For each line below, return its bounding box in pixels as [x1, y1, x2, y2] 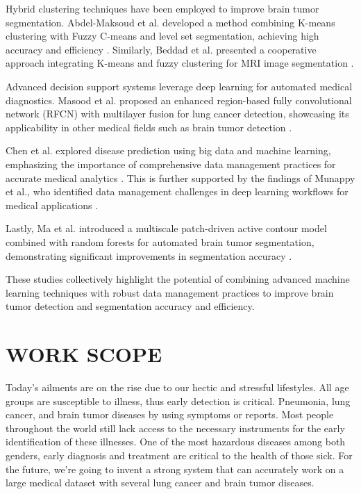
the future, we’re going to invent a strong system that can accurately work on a [6, 461, 344, 476]
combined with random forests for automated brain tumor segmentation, [6, 234, 314, 249]
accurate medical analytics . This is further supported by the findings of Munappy [6, 170, 355, 185]
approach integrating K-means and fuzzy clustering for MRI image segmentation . [6, 56, 354, 70]
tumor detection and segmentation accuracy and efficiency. [6, 299, 255, 313]
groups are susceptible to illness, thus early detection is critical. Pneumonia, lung [6, 393, 351, 408]
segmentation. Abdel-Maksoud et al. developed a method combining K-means [6, 15, 335, 29]
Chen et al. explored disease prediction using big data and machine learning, [6, 143, 331, 158]
